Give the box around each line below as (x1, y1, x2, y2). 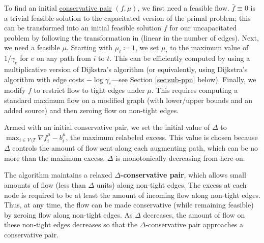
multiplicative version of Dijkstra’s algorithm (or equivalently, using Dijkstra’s (4, 63, 248, 74)
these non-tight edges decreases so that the (4, 219, 138, 230)
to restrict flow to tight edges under (34, 85, 145, 95)
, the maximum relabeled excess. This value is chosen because (66, 131, 258, 142)
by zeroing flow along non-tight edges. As (4, 209, 133, 220)
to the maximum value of (170, 42, 249, 53)
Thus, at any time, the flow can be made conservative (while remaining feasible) (4, 199, 254, 210)
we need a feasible (4, 42, 60, 53)
